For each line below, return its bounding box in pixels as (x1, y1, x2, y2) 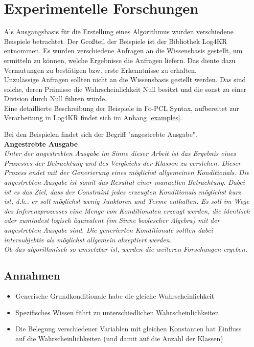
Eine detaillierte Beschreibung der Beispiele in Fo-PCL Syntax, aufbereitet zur (4, 103, 239, 113)
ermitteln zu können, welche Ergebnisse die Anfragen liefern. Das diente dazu (4, 55, 236, 65)
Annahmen (4, 268, 60, 283)
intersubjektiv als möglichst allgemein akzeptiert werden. (4, 234, 172, 244)
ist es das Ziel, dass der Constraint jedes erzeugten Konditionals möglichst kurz (4, 186, 241, 196)
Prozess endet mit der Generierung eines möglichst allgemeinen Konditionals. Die (4, 167, 250, 177)
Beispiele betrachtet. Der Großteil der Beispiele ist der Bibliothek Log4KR (4, 36, 227, 46)
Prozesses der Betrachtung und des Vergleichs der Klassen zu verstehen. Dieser (4, 157, 241, 168)
